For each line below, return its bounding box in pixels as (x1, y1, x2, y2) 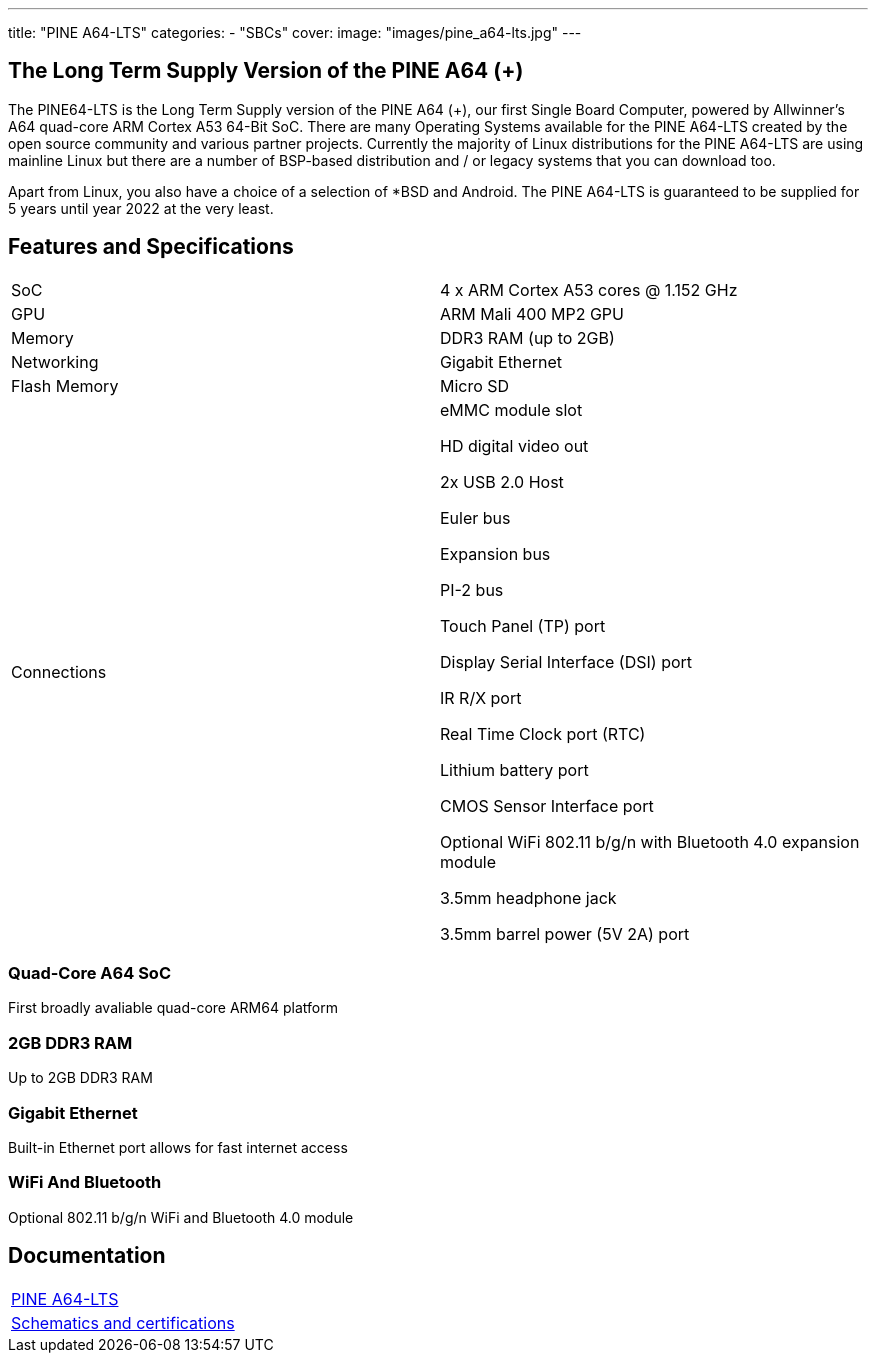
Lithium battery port (440, 759, 589, 780)
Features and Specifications (8, 234, 294, 260)
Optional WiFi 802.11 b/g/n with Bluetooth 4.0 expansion (440, 831, 860, 852)
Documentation (8, 1243, 166, 1269)
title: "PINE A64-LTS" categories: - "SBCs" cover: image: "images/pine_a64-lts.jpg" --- (8, 24, 582, 41)
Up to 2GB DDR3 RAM (8, 1069, 153, 1087)
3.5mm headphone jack (440, 887, 617, 908)
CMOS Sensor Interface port (440, 795, 654, 816)
